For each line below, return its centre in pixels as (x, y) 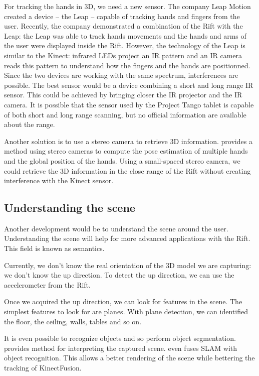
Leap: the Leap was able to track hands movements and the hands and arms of (125, 35)
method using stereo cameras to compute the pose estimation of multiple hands (126, 151)
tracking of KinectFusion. (43, 368)
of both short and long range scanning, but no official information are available (125, 114)
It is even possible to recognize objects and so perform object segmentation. (120, 338)
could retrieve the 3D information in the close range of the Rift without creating (127, 170)
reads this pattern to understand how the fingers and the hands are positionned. (127, 65)
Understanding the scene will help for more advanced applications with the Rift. (127, 238)
